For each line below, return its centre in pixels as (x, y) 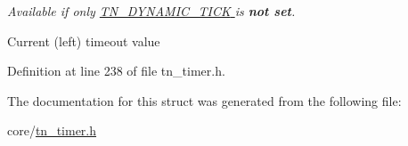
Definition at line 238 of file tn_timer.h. (116, 71)
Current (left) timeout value (84, 41)
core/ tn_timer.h (52, 130)
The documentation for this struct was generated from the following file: (204, 100)
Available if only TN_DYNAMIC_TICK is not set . (151, 11)
